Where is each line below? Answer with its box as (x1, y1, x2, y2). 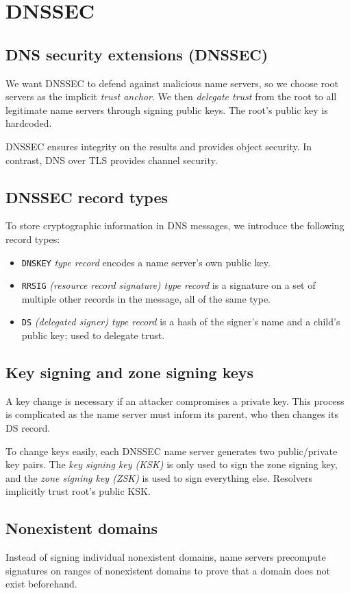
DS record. (5, 421, 51, 435)
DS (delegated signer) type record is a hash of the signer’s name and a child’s (21, 314, 340, 329)
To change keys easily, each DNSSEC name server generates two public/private (5, 443, 338, 458)
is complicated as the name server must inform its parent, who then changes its (5, 407, 338, 421)
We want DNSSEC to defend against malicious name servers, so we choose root (5, 75, 338, 90)
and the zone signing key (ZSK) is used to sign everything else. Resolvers (5, 470, 312, 485)
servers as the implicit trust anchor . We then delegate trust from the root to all (5, 89, 337, 104)
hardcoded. (5, 116, 52, 130)
